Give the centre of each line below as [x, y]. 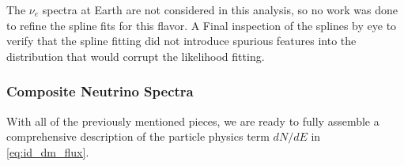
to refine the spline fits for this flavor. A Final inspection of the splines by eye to [202, 25]
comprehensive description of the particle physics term [138, 136]
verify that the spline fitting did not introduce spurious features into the [181, 41]
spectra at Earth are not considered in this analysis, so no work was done [220, 9]
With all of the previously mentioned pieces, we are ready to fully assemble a [193, 121]
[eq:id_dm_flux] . [48, 151]
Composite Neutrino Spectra [100, 91]
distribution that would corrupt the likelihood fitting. [136, 56]
